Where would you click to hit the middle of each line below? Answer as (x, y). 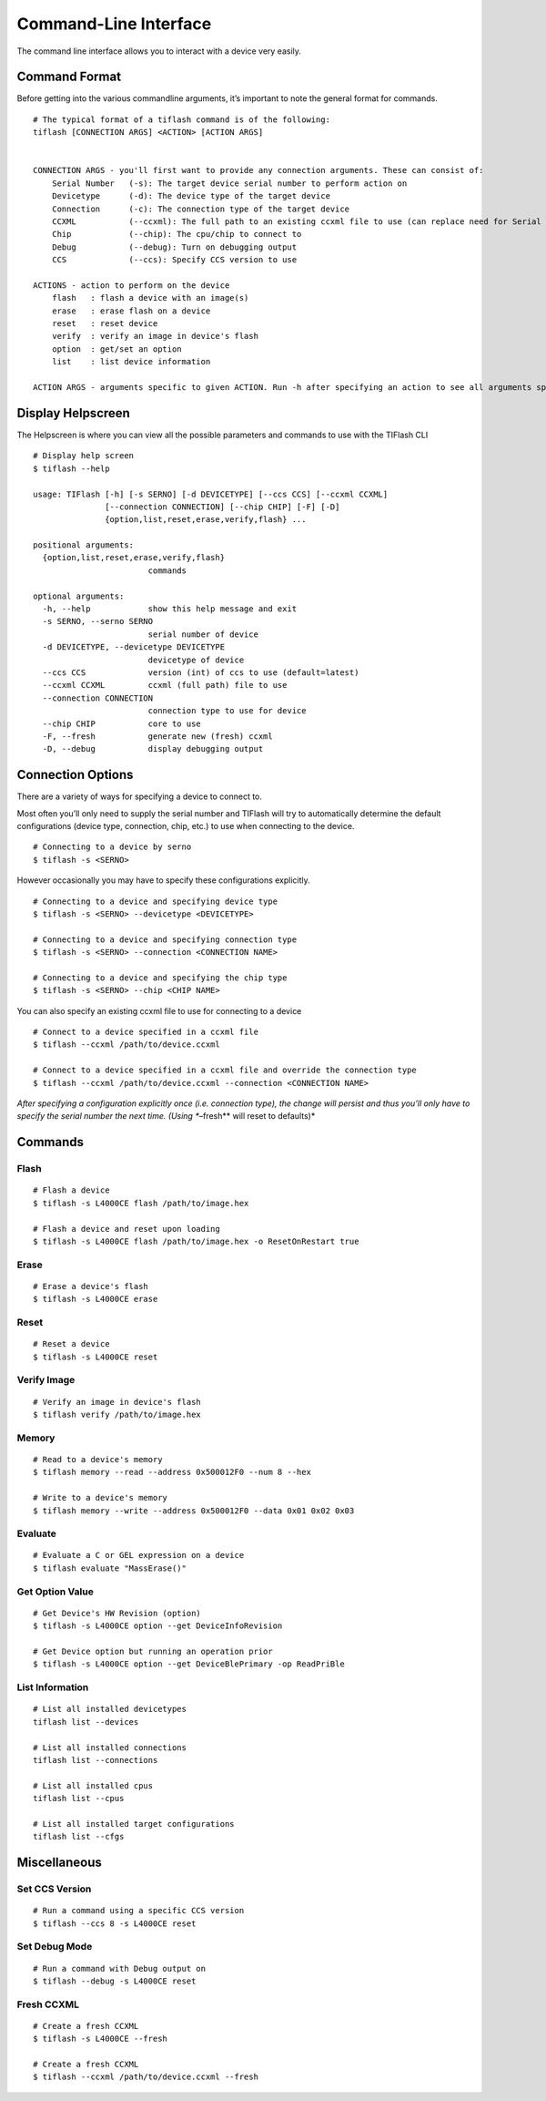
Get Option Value (56, 1592)
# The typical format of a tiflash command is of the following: (182, 119)
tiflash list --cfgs (79, 1837)
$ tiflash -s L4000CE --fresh (101, 2039)
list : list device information (131, 362)
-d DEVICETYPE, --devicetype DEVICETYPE (134, 647)
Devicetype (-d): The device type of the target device (191, 196)
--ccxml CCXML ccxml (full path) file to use (165, 685)
